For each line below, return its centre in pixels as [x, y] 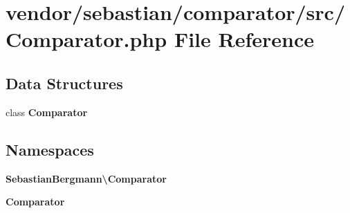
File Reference [244, 39]
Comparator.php [86, 39]
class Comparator [47, 112]
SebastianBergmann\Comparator [86, 178]
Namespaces [50, 149]
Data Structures [64, 83]
